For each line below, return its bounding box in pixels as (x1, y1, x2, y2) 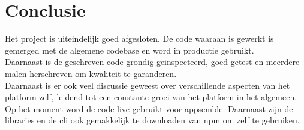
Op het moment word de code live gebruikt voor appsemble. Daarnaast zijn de (5, 102, 293, 114)
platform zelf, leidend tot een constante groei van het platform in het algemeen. (5, 91, 297, 103)
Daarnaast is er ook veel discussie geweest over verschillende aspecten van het (5, 79, 290, 91)
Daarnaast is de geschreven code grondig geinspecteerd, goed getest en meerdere (5, 55, 300, 68)
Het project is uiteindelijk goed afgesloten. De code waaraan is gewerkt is (5, 32, 274, 45)
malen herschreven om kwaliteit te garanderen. (5, 67, 177, 79)
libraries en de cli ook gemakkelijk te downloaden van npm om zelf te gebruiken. (5, 114, 300, 126)
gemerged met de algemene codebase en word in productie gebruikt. (5, 44, 254, 56)
